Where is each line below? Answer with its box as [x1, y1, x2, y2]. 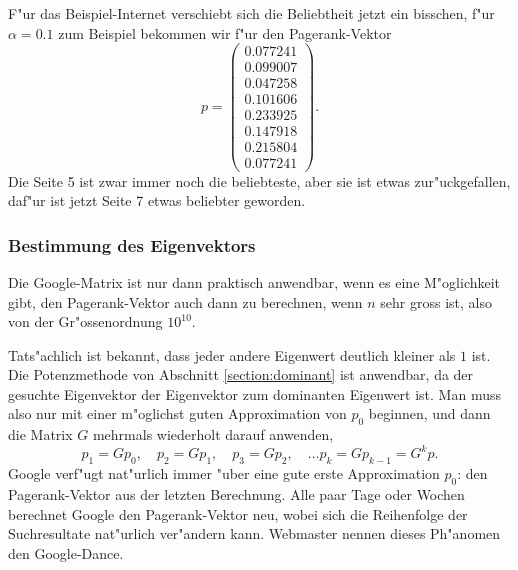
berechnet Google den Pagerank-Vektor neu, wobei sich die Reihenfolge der [8, 503, 468, 524]
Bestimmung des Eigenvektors [8, 232, 256, 257]
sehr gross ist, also [380, 291, 493, 312]
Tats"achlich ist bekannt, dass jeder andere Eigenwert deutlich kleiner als [8, 344, 456, 365]
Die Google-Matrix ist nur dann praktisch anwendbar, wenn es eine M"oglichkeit [8, 271, 501, 292]
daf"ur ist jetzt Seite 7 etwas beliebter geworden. [8, 190, 306, 211]
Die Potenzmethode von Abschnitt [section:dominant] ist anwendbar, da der [8, 364, 474, 385]
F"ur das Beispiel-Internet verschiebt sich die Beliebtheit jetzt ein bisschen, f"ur [8, 3, 495, 23]
